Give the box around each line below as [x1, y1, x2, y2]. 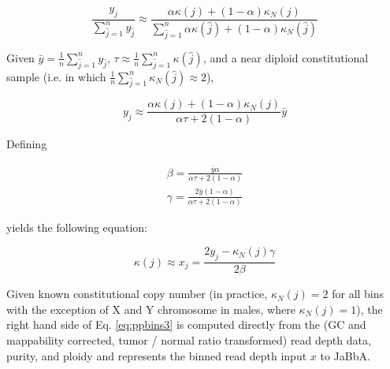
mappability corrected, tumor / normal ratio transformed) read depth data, [6, 332, 371, 348]
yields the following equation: [6, 218, 147, 235]
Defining [6, 136, 47, 152]
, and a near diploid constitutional [202, 49, 369, 65]
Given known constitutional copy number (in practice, [6, 285, 268, 302]
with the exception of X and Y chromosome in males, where [6, 300, 295, 317]
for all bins [332, 285, 384, 302]
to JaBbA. [320, 347, 370, 363]
